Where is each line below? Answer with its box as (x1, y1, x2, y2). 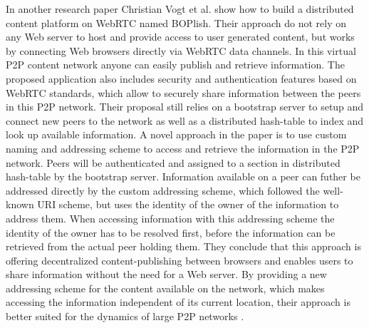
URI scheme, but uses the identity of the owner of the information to (37, 197, 339, 212)
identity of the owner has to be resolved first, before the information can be (6, 225, 336, 240)
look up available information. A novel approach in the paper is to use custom (6, 127, 347, 142)
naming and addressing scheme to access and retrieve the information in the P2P (6, 140, 360, 155)
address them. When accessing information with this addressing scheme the (6, 210, 335, 225)
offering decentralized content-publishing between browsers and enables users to (6, 252, 353, 267)
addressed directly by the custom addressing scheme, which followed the (6, 183, 320, 198)
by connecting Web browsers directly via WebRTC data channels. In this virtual (6, 43, 356, 58)
